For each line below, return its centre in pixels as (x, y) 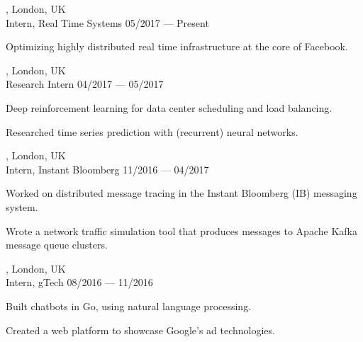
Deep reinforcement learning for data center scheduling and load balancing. (169, 107)
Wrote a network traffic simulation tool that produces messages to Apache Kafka (181, 230)
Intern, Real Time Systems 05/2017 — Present (107, 22)
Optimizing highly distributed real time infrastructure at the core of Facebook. (177, 46)
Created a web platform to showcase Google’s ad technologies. (140, 330)
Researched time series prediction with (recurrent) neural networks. (152, 131)
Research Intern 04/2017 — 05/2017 (85, 84)
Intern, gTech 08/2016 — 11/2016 (79, 282)
